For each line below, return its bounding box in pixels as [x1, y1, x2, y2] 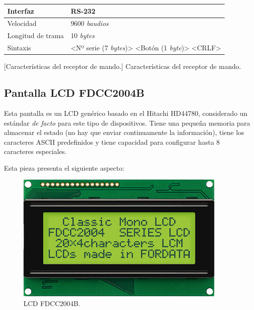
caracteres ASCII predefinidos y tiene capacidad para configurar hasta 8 [4, 136, 220, 147]
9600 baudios [70, 18, 109, 28]
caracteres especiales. [4, 146, 67, 156]
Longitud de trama [7, 30, 64, 41]
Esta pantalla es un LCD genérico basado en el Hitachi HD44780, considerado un [4, 108, 248, 118]
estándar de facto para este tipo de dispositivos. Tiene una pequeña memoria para [4, 117, 251, 128]
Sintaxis [7, 43, 31, 53]
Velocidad [7, 18, 37, 28]
